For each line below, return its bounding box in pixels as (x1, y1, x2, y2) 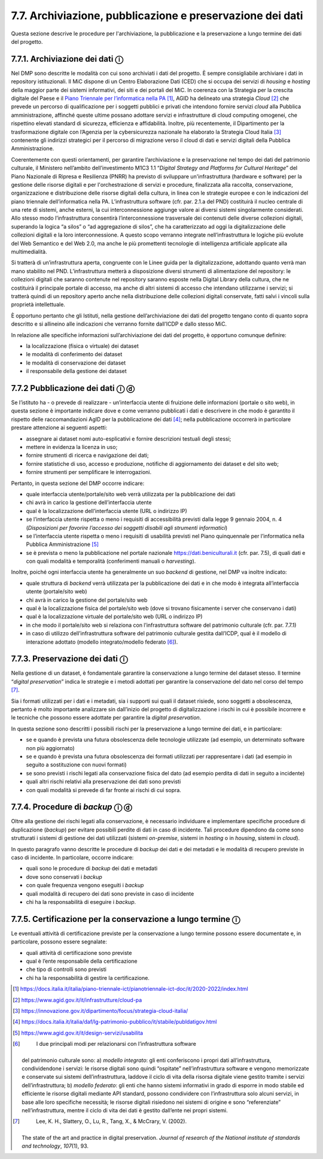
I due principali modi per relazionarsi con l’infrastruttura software (36, 1040, 197, 1048)
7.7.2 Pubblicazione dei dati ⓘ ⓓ (11, 383, 135, 393)
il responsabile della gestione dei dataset (26, 368, 127, 375)
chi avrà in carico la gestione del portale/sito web (26, 596, 148, 603)
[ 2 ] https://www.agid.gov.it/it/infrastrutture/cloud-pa (13, 996, 142, 1003)
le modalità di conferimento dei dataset (26, 351, 123, 358)
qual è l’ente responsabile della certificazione (26, 958, 138, 965)
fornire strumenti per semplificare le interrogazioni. (26, 469, 152, 476)
